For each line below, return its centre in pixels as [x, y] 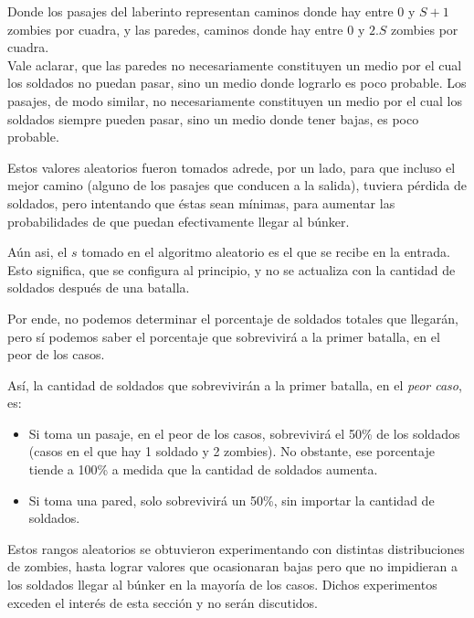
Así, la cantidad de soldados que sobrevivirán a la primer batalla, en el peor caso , [235, 384]
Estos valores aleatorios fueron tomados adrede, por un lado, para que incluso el [232, 167]
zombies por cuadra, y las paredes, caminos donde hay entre [175, 29]
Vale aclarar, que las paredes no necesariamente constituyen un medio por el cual [235, 64]
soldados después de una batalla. [99, 288]
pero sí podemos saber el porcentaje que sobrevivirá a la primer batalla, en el [224, 336]
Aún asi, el [37, 252]
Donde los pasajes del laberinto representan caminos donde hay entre [200, 11]
